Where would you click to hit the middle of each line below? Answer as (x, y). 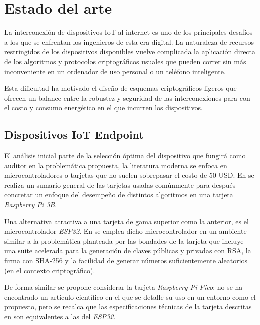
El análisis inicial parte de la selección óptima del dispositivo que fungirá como (125, 155)
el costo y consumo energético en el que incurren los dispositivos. (103, 107)
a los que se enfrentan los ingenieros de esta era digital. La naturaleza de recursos (129, 41)
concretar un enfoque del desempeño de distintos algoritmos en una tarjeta (119, 195)
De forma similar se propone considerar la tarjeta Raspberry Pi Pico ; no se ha (123, 287)
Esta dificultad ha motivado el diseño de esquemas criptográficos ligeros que (120, 88)
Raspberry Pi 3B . (31, 205)
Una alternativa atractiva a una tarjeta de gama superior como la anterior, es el (126, 221)
